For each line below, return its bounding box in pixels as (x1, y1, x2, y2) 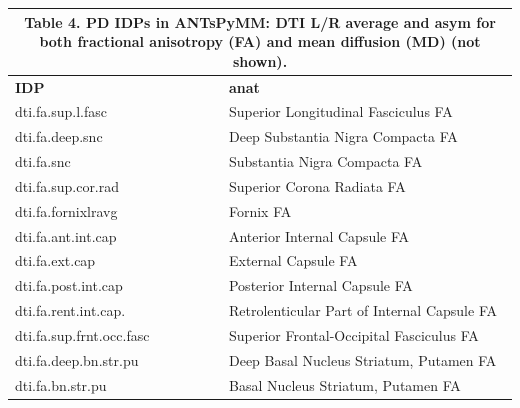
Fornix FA (228, 200, 292, 221)
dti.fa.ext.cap (15, 250, 96, 271)
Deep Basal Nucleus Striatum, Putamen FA (228, 349, 497, 370)
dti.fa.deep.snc (15, 126, 103, 147)
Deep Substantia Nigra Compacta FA (228, 126, 458, 147)
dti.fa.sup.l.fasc (15, 101, 107, 122)
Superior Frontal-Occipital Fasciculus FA (228, 324, 479, 345)
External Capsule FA (228, 250, 358, 271)
